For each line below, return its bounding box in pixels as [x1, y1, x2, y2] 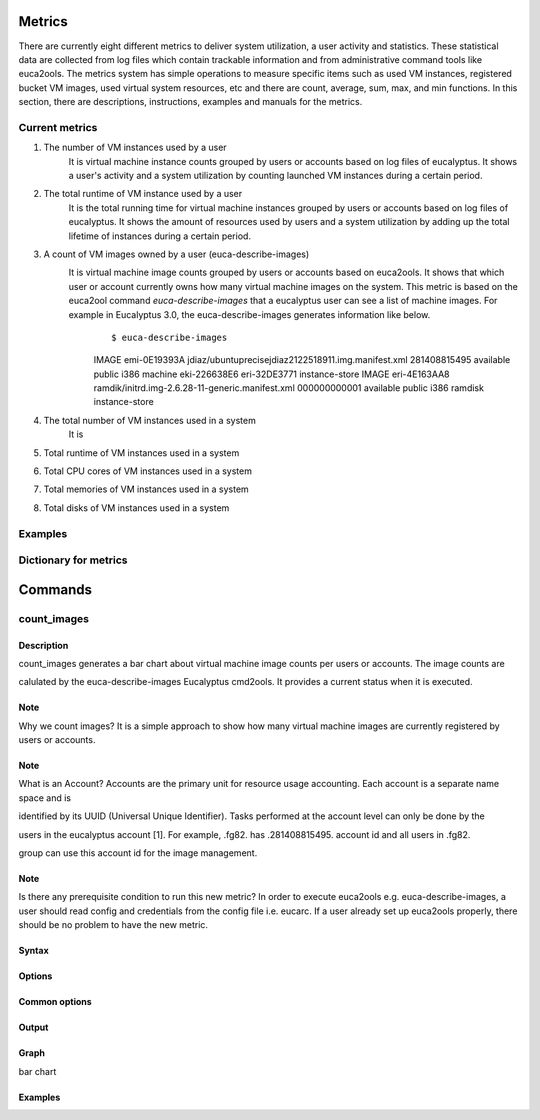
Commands [18, 581, 93, 598]
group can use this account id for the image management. [18, 847, 258, 859]
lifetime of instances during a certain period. [68, 230, 252, 242]
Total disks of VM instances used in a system [43, 501, 230, 514]
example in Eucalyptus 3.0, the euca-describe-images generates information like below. [68, 308, 431, 320]
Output [18, 1021, 49, 1034]
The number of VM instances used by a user [43, 141, 227, 154]
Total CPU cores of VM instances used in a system [43, 465, 252, 477]
